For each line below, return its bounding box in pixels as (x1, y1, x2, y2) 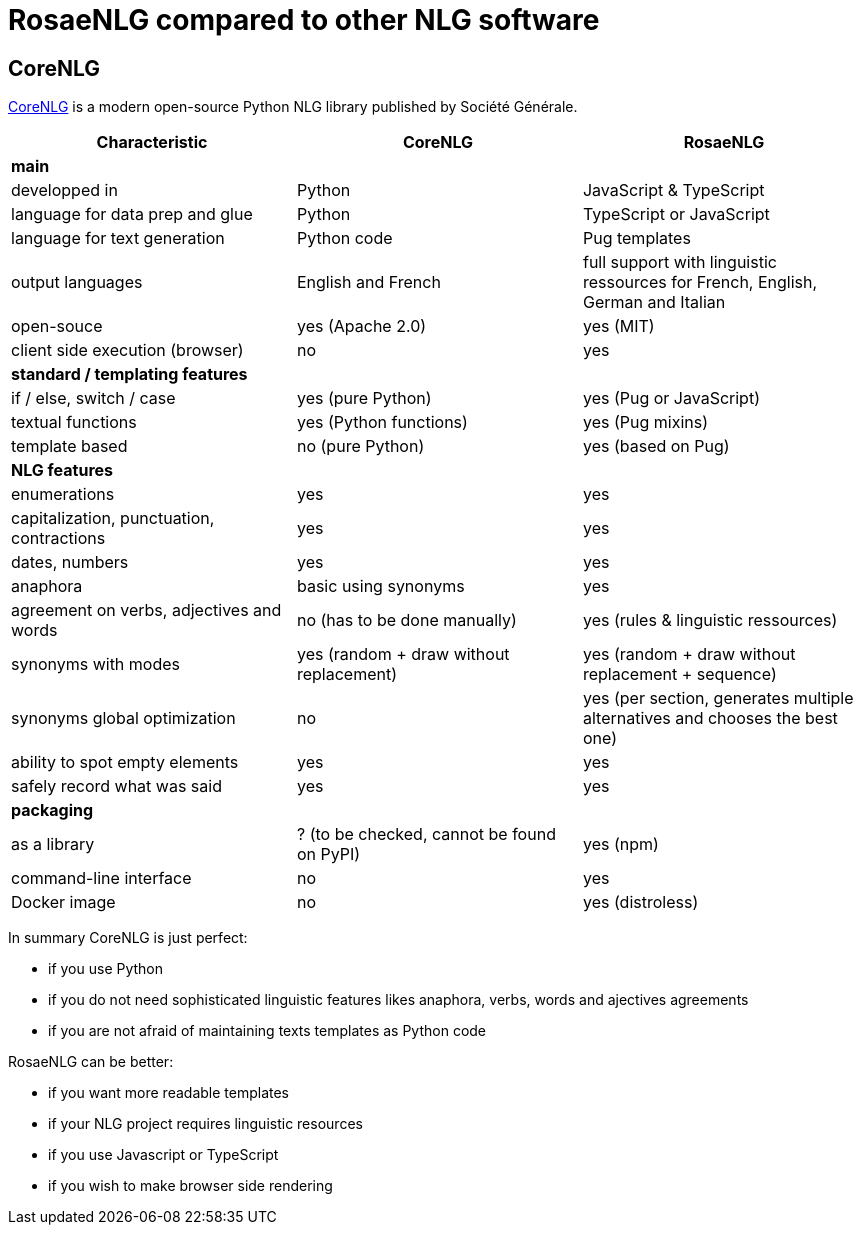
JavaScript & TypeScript (582, 180, 765, 201)
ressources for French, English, (582, 272, 818, 293)
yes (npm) (582, 834, 659, 855)
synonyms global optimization (11, 708, 236, 729)
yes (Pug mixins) (582, 412, 708, 433)
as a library (11, 834, 95, 855)
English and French (296, 272, 441, 293)
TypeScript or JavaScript (582, 204, 770, 225)
